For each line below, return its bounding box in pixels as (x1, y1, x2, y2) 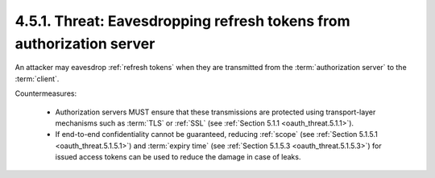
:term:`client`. (14, 73, 60, 84)
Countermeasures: (14, 89, 77, 98)
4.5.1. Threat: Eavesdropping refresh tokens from (14, 12, 350, 30)
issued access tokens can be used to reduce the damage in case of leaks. (55, 152, 301, 162)
